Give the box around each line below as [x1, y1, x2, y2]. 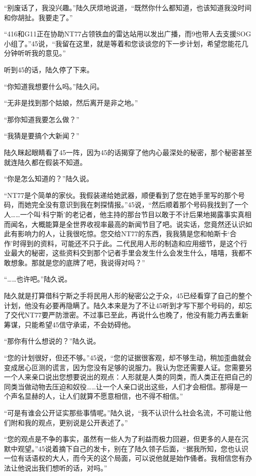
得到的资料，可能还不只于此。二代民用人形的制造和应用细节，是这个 [19, 238, 240, 248]
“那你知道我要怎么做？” [4, 114, 80, 124]
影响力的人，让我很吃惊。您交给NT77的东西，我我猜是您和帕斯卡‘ [17, 228, 230, 239]
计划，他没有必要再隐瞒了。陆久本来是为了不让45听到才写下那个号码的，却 [4, 300, 245, 310]
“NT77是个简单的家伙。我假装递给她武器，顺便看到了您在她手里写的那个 [4, 190, 238, 200]
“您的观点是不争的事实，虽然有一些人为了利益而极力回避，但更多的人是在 [4, 434, 242, 444]
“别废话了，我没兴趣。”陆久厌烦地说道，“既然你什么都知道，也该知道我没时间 [4, 2, 252, 12]
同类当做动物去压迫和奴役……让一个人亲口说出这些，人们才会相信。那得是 [4, 381, 241, 391]
